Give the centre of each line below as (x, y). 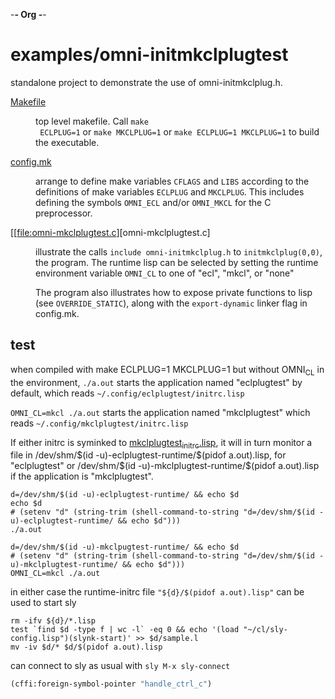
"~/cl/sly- (265, 630)
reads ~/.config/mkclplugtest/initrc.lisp (99, 423)
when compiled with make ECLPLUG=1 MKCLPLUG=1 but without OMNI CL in (167, 370)
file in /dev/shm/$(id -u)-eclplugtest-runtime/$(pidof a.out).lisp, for (148, 455)
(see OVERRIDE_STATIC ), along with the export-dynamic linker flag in (171, 303)
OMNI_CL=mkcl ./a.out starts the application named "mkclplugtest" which (160, 412)
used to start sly (43, 603)
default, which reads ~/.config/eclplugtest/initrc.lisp (127, 393)
